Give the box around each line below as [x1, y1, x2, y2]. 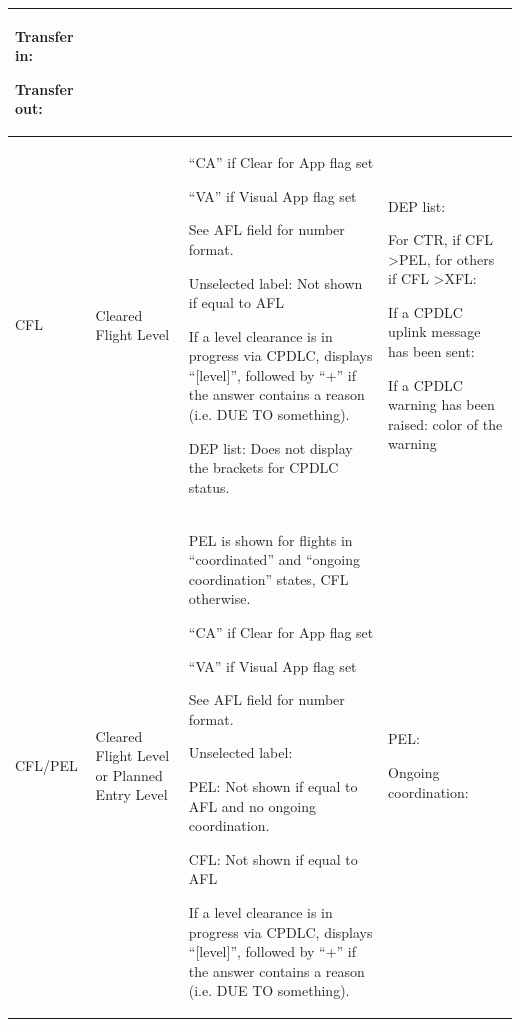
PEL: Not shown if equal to [188, 776, 358, 797]
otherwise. [188, 588, 251, 609]
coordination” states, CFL [188, 568, 349, 589]
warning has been [388, 394, 495, 415]
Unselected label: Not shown [188, 272, 363, 293]
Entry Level [95, 784, 168, 805]
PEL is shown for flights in [188, 529, 353, 550]
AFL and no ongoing [188, 795, 316, 816]
